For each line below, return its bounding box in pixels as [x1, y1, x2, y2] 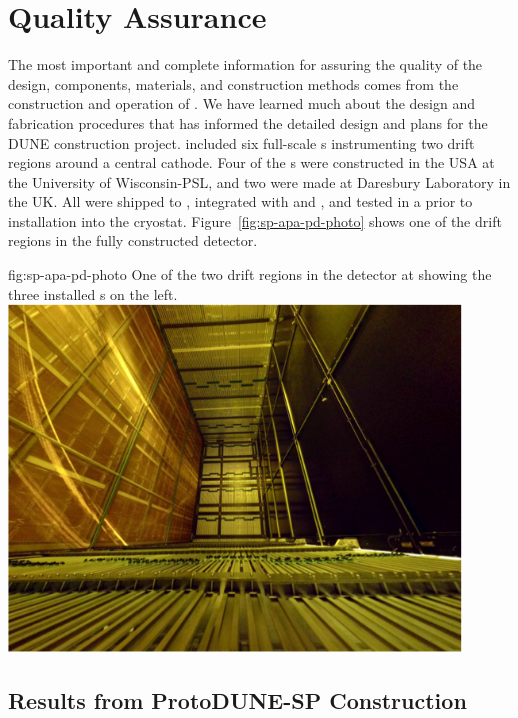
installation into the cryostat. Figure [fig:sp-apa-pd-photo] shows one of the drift [8, 210, 502, 231]
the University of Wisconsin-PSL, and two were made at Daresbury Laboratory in [8, 171, 511, 192]
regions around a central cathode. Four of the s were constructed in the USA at [8, 152, 495, 173]
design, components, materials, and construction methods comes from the [8, 73, 459, 94]
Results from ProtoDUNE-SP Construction [8, 684, 467, 715]
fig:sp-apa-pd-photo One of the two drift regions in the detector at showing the [8, 264, 492, 285]
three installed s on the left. [8, 283, 178, 304]
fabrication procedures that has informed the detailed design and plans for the [8, 112, 488, 133]
